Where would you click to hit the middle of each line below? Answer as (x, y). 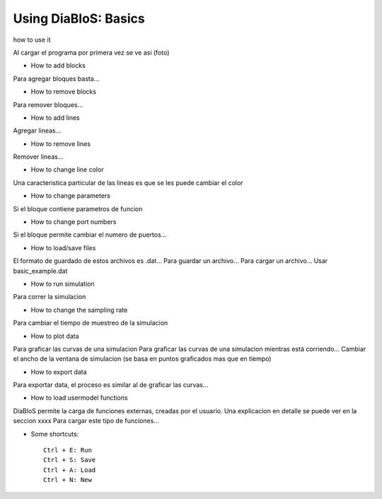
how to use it (32, 40)
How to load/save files (63, 247)
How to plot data (55, 336)
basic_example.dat (40, 271)
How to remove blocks (64, 91)
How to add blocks (58, 66)
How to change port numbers (74, 222)
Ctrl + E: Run (68, 450)
